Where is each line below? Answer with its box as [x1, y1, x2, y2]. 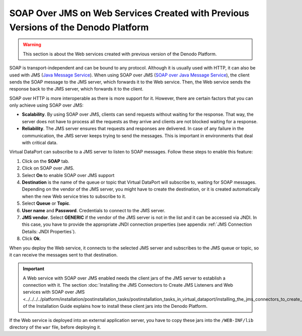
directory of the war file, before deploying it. [9, 324, 102, 330]
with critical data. [22, 140, 58, 146]
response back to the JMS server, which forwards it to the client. [9, 86, 143, 92]
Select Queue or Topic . [22, 200, 70, 206]
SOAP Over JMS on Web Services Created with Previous [9, 8, 250, 19]
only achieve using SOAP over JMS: [9, 102, 84, 108]
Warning [23, 42, 41, 48]
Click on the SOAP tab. [22, 158, 70, 164]
